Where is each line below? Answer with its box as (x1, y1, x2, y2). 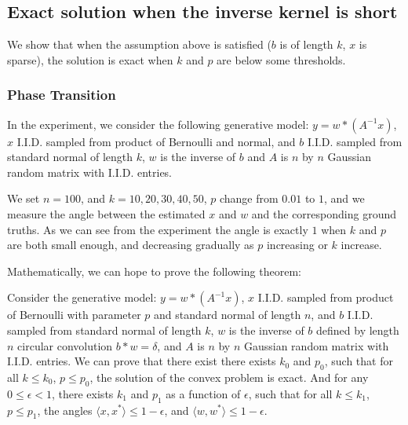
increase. (341, 236, 382, 253)
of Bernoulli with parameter (7, 306, 141, 323)
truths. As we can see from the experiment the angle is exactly (7, 221, 308, 237)
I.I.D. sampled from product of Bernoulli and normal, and (16, 133, 296, 149)
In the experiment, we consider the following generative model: (7, 115, 309, 132)
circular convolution (17, 337, 113, 354)
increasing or (266, 236, 328, 253)
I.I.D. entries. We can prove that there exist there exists (7, 353, 276, 369)
